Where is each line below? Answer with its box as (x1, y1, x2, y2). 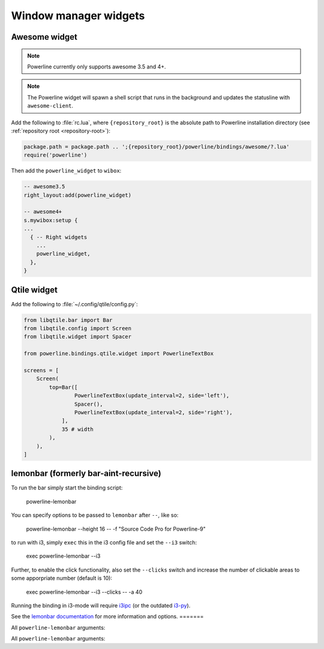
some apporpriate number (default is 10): (11, 575, 112, 582)
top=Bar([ (49, 384, 78, 390)
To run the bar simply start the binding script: (11, 484, 123, 492)
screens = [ (23, 367, 59, 373)
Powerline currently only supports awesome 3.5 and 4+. (27, 63, 166, 70)
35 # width (61, 426, 94, 432)
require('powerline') (23, 152, 88, 158)
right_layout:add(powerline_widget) (23, 192, 132, 198)
